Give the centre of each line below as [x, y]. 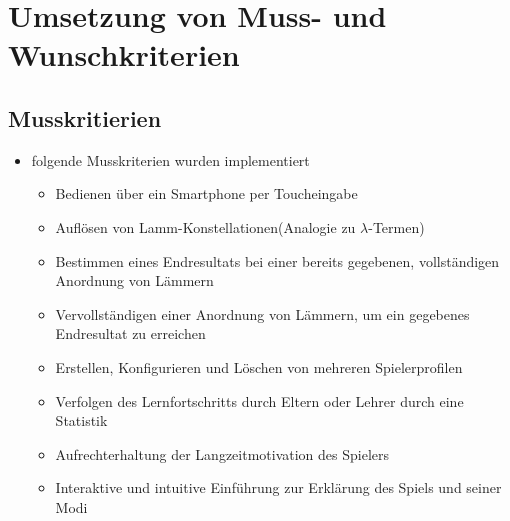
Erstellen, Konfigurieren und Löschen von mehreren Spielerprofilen [259, 366]
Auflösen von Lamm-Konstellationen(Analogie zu [205, 226]
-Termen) [396, 226]
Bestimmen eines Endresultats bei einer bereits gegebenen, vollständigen [277, 260]
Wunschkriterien [124, 54]
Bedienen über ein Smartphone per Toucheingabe [206, 193]
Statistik [81, 420]
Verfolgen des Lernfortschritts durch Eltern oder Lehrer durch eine [259, 400]
